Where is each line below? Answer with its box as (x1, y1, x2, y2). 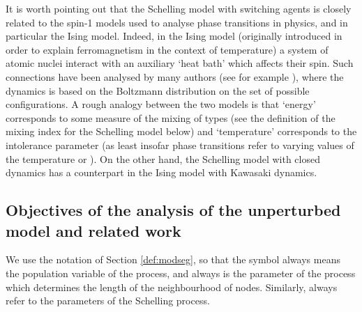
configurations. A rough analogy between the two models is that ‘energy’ (6, 97, 316, 111)
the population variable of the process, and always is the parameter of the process (6, 265, 356, 280)
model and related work (6, 219, 181, 241)
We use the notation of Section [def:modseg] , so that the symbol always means (6, 252, 340, 267)
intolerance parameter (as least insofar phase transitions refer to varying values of (6, 137, 354, 152)
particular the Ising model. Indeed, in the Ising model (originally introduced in (6, 29, 342, 43)
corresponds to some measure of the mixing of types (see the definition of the (6, 110, 335, 125)
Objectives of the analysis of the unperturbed (6, 199, 341, 221)
